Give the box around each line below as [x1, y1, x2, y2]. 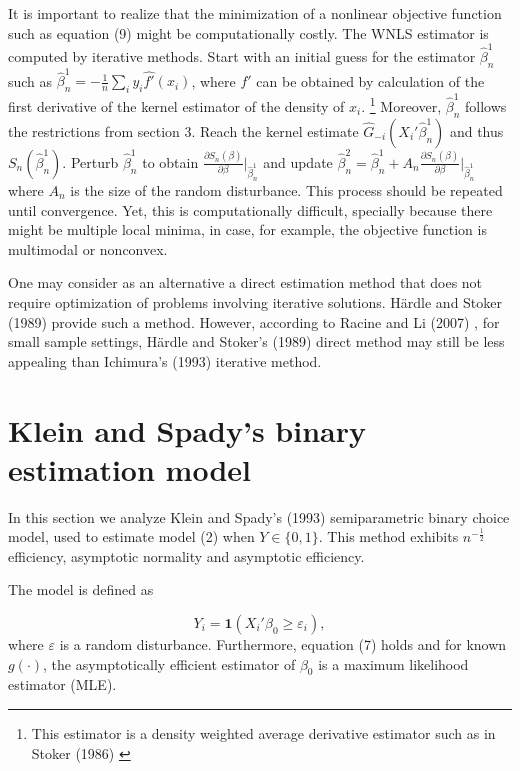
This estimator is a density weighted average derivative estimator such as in [31, 723, 496, 744]
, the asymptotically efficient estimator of [43, 653, 296, 674]
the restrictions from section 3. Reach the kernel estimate [8, 120, 359, 141]
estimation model [8, 448, 251, 489]
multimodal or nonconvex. [8, 238, 168, 259]
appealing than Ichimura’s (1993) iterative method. [8, 350, 322, 371]
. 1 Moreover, [361, 93, 442, 116]
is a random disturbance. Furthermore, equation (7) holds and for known [59, 634, 507, 655]
